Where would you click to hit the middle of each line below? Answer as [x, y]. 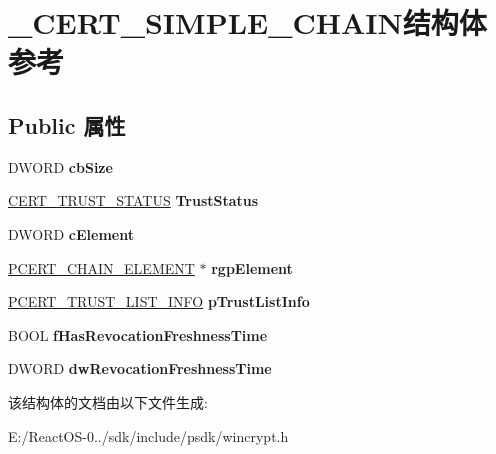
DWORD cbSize [60, 166]
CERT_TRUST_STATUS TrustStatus [133, 200]
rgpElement [252, 267]
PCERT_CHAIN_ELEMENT [101, 267]
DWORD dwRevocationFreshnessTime [140, 368]
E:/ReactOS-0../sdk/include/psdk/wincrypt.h [148, 435]
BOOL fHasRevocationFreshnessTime [138, 334]
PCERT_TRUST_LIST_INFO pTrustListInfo [159, 301]
